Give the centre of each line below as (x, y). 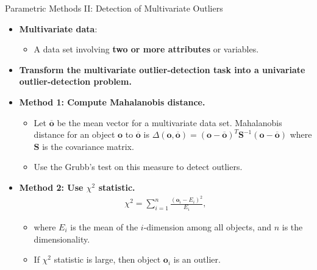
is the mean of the (104, 226)
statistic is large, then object (107, 259)
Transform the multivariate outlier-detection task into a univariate (162, 69)
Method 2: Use (51, 187)
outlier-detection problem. (75, 81)
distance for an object (74, 134)
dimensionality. (62, 239)
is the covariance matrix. (88, 146)
